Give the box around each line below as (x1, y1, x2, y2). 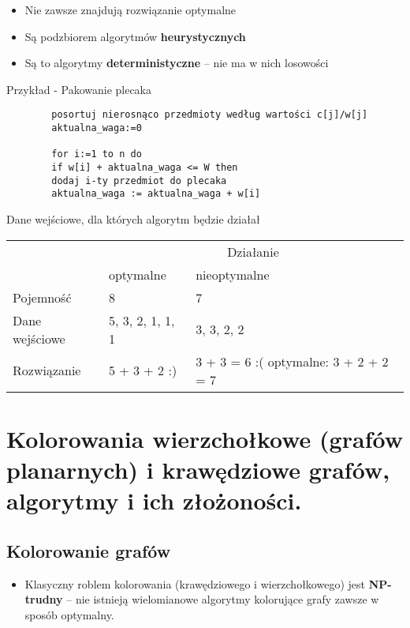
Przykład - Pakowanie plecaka (6, 81, 152, 97)
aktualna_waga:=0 (51, 122, 142, 134)
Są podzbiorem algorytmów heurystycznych (24, 28, 246, 44)
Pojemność (13, 288, 72, 306)
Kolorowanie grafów (6, 538, 171, 562)
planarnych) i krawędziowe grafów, (6, 453, 390, 485)
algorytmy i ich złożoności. (6, 484, 302, 517)
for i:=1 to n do (51, 149, 142, 160)
